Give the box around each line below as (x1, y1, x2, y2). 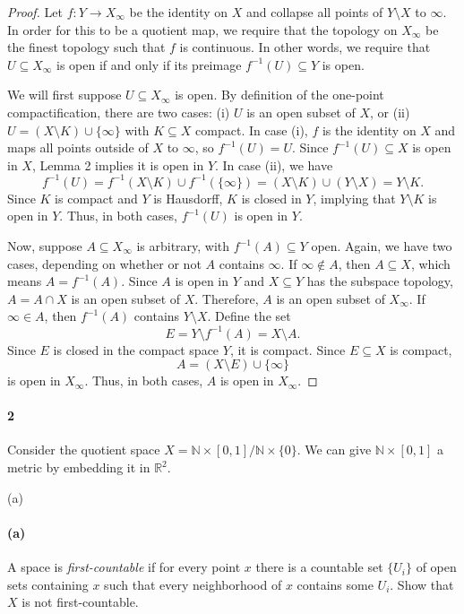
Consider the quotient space (7, 440, 160, 459)
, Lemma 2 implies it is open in (31, 155, 204, 174)
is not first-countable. (21, 592, 139, 611)
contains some (296, 575, 374, 593)
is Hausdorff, (153, 188, 223, 207)
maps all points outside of (7, 138, 149, 157)
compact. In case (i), (195, 120, 308, 139)
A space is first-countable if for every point (7, 558, 241, 576)
